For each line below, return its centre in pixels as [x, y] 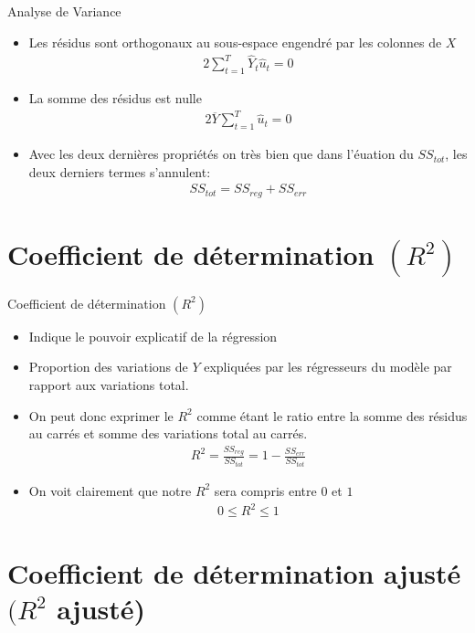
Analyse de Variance [64, 11]
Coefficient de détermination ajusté [234, 573]
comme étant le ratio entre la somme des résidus [332, 415]
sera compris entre [265, 490]
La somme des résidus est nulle [115, 98]
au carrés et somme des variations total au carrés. [168, 433]
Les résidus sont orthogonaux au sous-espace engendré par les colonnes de [235, 42]
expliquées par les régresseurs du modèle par [328, 367]
